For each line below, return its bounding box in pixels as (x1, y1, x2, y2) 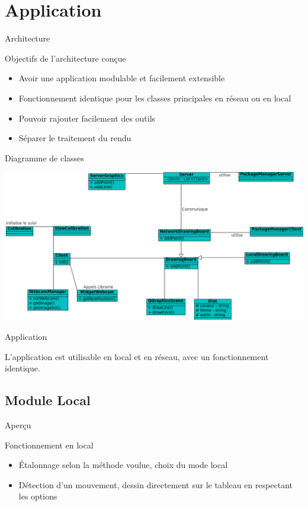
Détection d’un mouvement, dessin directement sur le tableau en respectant (18, 478, 293, 491)
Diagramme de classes (5, 151, 84, 164)
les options (18, 490, 57, 502)
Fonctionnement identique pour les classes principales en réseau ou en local (18, 91, 291, 104)
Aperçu (5, 418, 31, 431)
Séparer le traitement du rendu (18, 132, 131, 144)
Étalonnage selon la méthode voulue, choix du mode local (18, 459, 228, 471)
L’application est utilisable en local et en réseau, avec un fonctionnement (5, 350, 269, 362)
